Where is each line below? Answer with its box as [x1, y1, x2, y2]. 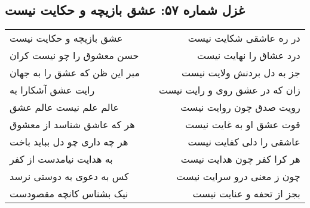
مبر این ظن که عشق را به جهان [10, 66, 140, 80]
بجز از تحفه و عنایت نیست [192, 187, 300, 201]
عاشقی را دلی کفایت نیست [188, 135, 300, 149]
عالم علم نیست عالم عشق [10, 100, 119, 114]
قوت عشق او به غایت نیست [185, 117, 300, 132]
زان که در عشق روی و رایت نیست [158, 83, 300, 97]
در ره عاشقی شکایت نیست [188, 31, 300, 45]
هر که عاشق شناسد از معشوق [10, 117, 135, 132]
